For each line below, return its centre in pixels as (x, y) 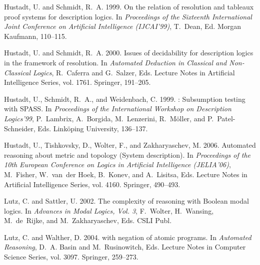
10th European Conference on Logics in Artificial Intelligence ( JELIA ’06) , (117, 164)
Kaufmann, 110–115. (35, 36)
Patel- (226, 118)
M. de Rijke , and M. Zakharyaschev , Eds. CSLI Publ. (88, 220)
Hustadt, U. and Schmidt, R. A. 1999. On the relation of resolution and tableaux (129, 6)
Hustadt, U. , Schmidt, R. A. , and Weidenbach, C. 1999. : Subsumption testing (125, 99)
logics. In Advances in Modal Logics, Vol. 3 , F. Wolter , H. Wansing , (109, 210)
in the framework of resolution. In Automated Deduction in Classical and (115, 62)
